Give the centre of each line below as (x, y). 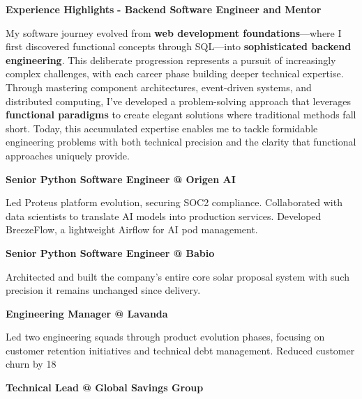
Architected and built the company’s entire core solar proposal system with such (178, 276)
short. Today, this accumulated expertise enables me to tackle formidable (162, 128)
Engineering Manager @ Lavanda (87, 313)
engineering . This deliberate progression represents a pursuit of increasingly (171, 60)
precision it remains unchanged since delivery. (103, 290)
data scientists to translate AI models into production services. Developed (164, 216)
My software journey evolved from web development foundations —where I (174, 32)
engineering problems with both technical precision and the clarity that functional (181, 142)
